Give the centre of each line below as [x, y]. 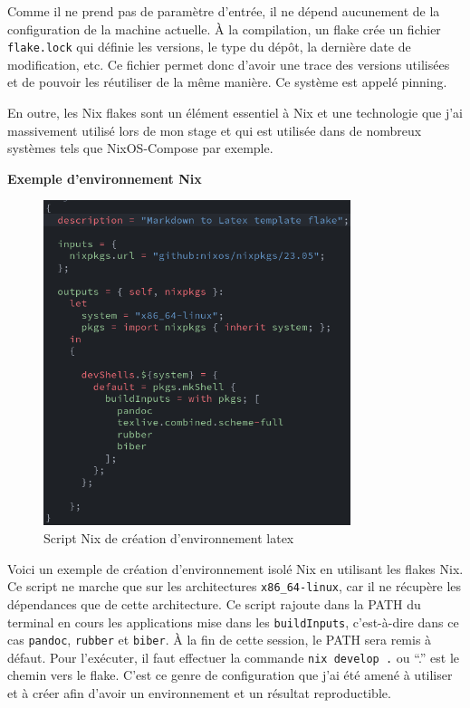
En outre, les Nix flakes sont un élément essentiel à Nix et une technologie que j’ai [235, 113]
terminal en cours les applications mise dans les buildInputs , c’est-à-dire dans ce [233, 622]
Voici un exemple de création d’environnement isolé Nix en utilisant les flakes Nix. [235, 568]
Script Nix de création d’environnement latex [169, 538]
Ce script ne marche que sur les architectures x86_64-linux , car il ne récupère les [235, 586]
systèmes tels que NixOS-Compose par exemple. [140, 148]
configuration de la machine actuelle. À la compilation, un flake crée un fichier [224, 29]
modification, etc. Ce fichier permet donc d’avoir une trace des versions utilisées [229, 64]
